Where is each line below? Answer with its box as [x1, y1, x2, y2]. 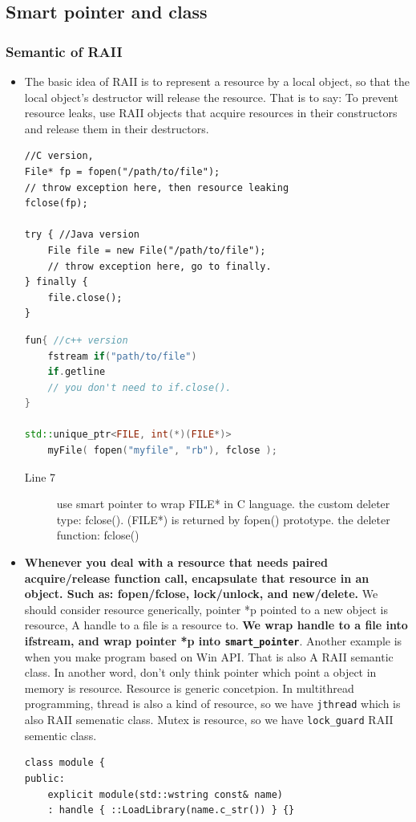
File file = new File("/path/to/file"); [47, 244, 266, 256]
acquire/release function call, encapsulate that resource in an [24, 569, 370, 586]
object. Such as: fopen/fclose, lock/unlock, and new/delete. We [24, 585, 378, 602]
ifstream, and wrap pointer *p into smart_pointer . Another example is [24, 633, 402, 649]
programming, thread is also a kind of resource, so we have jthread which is [24, 695, 401, 712]
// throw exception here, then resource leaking [24, 181, 289, 193]
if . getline [47, 366, 106, 378]
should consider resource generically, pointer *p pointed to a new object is [24, 600, 388, 617]
